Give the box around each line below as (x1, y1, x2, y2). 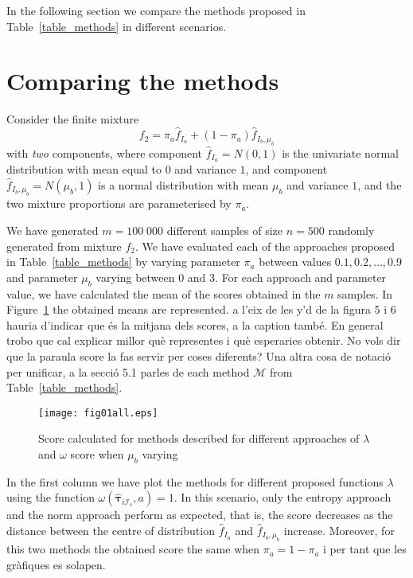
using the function (6, 489, 95, 506)
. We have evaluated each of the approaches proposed (135, 237, 395, 254)
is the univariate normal (282, 144, 399, 161)
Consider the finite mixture (6, 111, 139, 127)
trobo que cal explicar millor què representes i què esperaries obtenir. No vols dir (6, 332, 401, 349)
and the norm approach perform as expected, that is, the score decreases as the (6, 506, 393, 523)
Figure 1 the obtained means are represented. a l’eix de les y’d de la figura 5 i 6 (6, 301, 396, 318)
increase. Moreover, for (283, 521, 395, 538)
